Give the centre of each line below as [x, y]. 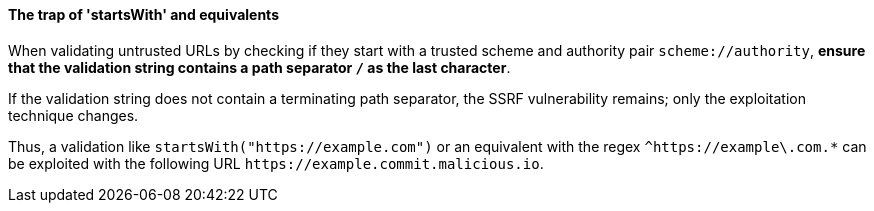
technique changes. [73, 115]
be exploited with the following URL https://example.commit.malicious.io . [276, 163]
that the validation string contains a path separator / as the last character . [259, 67]
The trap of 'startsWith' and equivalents [143, 14]
